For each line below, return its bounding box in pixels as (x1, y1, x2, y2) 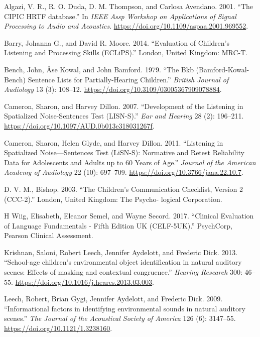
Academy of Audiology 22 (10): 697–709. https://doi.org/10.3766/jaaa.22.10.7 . (4, 167, 243, 177)
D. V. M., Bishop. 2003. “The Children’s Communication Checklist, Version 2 (4, 183, 243, 194)
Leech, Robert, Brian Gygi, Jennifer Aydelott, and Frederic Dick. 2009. (4, 293, 223, 304)
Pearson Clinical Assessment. (4, 230, 93, 241)
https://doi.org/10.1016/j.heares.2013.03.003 (15, 276, 153, 287)
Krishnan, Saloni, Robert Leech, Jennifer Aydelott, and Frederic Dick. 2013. (4, 247, 238, 257)
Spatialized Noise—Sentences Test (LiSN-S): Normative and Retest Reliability (4, 147, 244, 158)
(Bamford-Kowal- (196, 64, 249, 74)
